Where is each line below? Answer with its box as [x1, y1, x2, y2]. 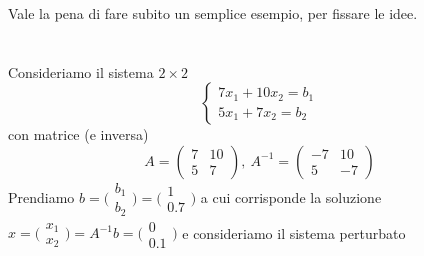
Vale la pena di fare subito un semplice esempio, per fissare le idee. [8, 3, 418, 23]
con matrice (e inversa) [8, 124, 149, 145]
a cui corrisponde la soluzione [200, 186, 382, 207]
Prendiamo [8, 186, 75, 207]
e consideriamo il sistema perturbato [182, 222, 406, 243]
